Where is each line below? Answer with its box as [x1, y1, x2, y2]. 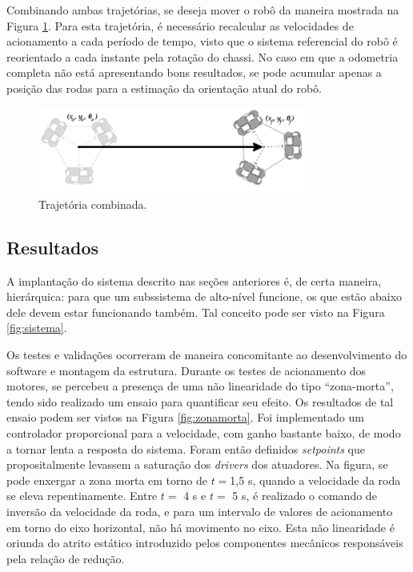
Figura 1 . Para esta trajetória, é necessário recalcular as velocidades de [6, 17, 354, 34]
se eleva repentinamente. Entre [6, 487, 158, 504]
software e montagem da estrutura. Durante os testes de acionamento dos [6, 362, 367, 378]
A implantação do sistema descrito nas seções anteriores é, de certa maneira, [6, 272, 382, 289]
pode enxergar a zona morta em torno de [6, 471, 207, 488]
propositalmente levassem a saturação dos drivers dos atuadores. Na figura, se [6, 456, 388, 473]
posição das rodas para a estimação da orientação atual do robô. [6, 79, 323, 96]
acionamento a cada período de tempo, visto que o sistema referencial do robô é [6, 33, 398, 50]
